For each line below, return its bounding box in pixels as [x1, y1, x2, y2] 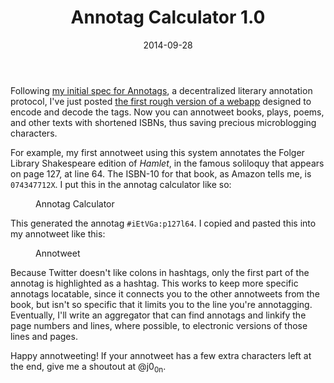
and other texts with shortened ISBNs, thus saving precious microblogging [10, 116, 317, 128]
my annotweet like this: [10, 227, 106, 240]
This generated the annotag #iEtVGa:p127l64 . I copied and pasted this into [10, 217, 317, 229]
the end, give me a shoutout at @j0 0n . [10, 360, 167, 375]
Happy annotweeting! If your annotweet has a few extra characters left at [10, 349, 312, 361]
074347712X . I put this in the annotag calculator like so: [10, 178, 232, 190]
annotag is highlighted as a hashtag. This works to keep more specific [10, 277, 299, 289]
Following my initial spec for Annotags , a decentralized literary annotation [10, 84, 313, 96]
